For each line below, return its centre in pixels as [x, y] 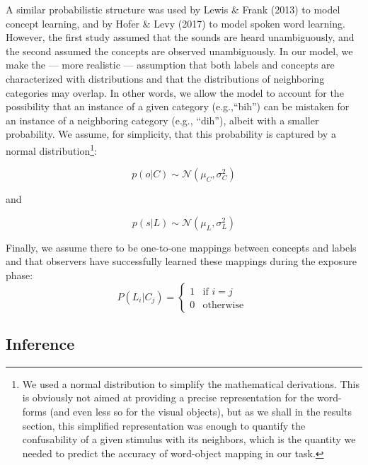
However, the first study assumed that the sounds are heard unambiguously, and [180, 37]
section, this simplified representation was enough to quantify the [164, 425]
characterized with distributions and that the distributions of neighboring [165, 78]
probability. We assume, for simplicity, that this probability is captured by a [171, 134]
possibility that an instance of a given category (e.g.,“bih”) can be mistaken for [178, 106]
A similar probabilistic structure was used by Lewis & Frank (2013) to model [173, 9]
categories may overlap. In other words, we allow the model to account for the [175, 92]
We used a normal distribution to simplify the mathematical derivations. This [191, 383]
